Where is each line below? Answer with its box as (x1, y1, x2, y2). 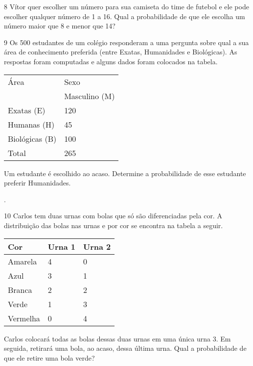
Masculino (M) (64, 90, 115, 102)
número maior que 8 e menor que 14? (4, 21, 115, 31)
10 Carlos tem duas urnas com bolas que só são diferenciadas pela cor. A (4, 210, 222, 221)
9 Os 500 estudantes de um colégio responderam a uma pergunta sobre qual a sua (4, 37, 249, 47)
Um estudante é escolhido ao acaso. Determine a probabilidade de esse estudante (4, 168, 246, 178)
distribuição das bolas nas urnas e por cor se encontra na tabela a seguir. (4, 220, 223, 230)
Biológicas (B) (8, 132, 57, 144)
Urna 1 (47, 240, 76, 252)
